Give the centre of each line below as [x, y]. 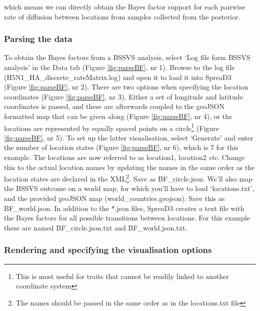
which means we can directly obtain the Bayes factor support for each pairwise [125, 6]
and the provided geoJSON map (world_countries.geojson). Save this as [114, 198]
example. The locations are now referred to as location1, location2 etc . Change [124, 157]
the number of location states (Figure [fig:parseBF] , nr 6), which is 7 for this [121, 147]
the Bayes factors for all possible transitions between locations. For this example [127, 218]
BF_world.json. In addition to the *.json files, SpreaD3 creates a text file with [124, 208]
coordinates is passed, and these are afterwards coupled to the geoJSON [114, 106]
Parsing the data [38, 39]
